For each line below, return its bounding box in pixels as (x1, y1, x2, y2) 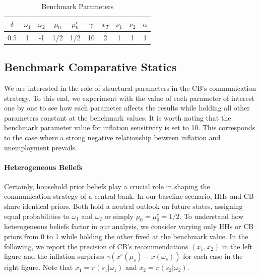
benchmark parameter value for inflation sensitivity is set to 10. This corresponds (4, 122, 255, 133)
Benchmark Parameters (41, 1, 114, 11)
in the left (222, 241, 253, 251)
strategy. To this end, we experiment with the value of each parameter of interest (4, 92, 254, 103)
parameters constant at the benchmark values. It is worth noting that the (4, 112, 231, 123)
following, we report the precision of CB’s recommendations (4, 241, 188, 251)
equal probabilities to (4, 210, 70, 221)
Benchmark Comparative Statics (4, 59, 177, 75)
